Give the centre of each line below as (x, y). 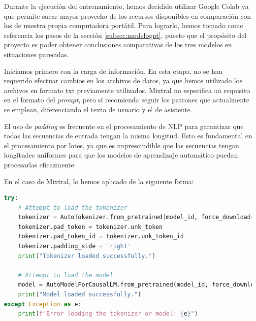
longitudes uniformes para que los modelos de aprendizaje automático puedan (121, 155)
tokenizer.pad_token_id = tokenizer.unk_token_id (101, 237)
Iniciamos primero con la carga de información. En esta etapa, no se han (113, 71)
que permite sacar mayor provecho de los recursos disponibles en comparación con (128, 16)
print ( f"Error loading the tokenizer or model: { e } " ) (108, 314)
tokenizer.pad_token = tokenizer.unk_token (90, 227)
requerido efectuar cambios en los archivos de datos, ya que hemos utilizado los (123, 80)
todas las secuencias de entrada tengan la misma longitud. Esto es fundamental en (128, 136)
